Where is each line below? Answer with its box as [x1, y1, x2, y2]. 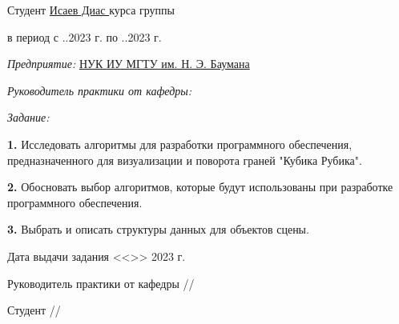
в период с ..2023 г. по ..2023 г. [7, 28, 162, 45]
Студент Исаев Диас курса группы [7, 2, 175, 18]
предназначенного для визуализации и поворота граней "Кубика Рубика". [7, 151, 362, 168]
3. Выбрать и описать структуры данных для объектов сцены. [7, 221, 309, 238]
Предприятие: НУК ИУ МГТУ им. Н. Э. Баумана [7, 55, 250, 72]
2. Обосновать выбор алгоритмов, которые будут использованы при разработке [7, 178, 393, 195]
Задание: [7, 109, 50, 126]
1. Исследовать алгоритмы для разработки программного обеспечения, [7, 135, 353, 152]
